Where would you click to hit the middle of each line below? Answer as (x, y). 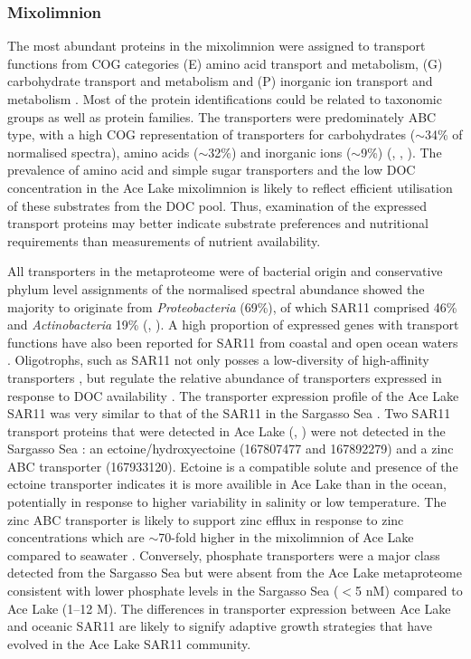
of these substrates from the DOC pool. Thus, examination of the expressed (217, 205)
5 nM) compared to (409, 591)
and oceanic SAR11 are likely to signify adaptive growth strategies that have (220, 626)
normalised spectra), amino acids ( (103, 152)
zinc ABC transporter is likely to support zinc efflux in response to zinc (206, 519)
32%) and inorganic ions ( (280, 152)
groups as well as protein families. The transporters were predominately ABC (222, 116)
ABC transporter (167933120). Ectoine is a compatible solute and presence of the (233, 466)
